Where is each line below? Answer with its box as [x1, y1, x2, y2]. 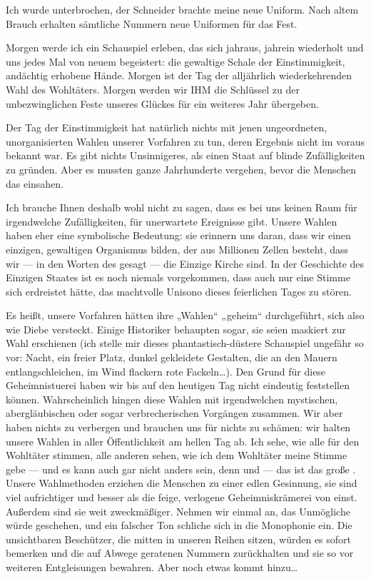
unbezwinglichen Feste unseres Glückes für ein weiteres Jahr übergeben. [6, 96, 319, 111]
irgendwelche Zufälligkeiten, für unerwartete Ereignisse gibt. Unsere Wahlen [6, 213, 337, 228]
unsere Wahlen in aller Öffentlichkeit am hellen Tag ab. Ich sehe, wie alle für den [6, 433, 360, 448]
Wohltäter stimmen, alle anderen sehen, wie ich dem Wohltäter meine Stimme [6, 448, 347, 463]
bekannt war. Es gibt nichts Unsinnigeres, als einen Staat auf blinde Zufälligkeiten [6, 148, 365, 163]
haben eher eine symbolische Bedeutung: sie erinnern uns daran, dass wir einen [6, 228, 351, 243]
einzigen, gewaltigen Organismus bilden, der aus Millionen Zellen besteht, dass [6, 241, 349, 256]
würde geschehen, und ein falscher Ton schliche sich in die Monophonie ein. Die [6, 518, 352, 533]
